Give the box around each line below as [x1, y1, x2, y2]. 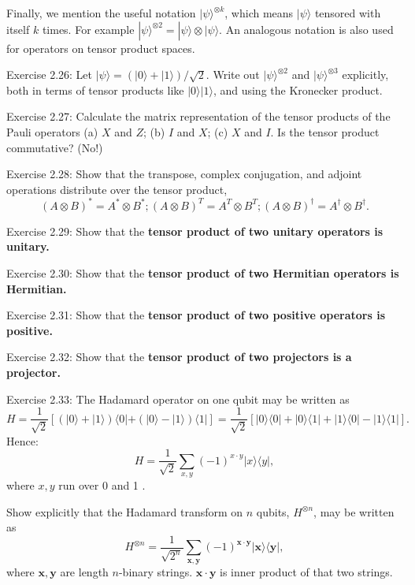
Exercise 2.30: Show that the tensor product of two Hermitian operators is [6, 265, 399, 281]
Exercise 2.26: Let [6, 66, 92, 83]
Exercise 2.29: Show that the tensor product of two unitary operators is [6, 222, 384, 239]
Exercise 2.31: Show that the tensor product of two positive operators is [6, 307, 385, 323]
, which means [224, 5, 294, 20]
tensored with [314, 5, 381, 20]
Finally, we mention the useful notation [6, 5, 196, 20]
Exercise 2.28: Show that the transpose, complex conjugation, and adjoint [6, 166, 362, 182]
